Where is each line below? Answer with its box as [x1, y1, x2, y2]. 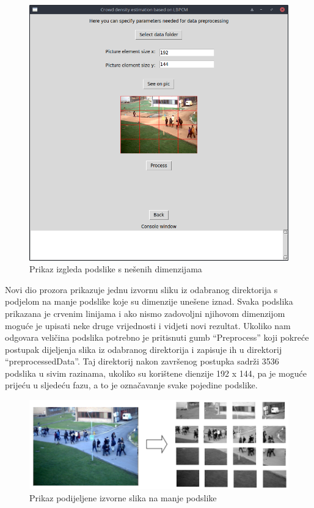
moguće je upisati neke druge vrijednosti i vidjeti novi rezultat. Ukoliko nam [5, 319, 291, 332]
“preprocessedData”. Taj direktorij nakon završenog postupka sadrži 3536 [5, 355, 279, 368]
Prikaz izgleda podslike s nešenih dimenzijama [29, 263, 202, 275]
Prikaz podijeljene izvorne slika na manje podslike [29, 491, 217, 504]
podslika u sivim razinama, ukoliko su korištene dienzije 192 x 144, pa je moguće [5, 366, 307, 379]
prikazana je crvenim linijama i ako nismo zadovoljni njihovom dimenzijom [5, 307, 285, 319]
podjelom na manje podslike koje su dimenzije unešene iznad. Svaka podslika [5, 295, 293, 308]
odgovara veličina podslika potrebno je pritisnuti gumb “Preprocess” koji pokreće [5, 331, 309, 344]
